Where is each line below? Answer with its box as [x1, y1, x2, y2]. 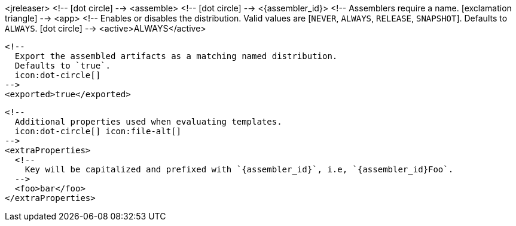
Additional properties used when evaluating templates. [14, 117, 282, 126]
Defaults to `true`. [14, 61, 111, 70]
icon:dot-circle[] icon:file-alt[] [14, 126, 182, 136]
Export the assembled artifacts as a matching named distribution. [14, 51, 338, 61]
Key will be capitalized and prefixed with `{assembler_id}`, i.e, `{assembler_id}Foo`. [25, 165, 454, 174]
